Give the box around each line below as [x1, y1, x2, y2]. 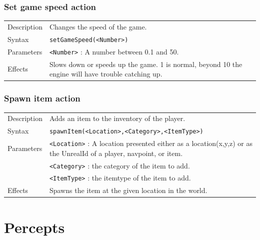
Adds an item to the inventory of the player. [49, 113, 185, 123]
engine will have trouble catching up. [49, 68, 162, 79]
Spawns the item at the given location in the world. [49, 185, 207, 195]
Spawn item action [4, 92, 80, 104]
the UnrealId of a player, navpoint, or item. [49, 147, 183, 158]
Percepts [4, 216, 65, 237]
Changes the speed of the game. [49, 21, 147, 31]
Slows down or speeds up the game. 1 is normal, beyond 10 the [49, 58, 242, 69]
